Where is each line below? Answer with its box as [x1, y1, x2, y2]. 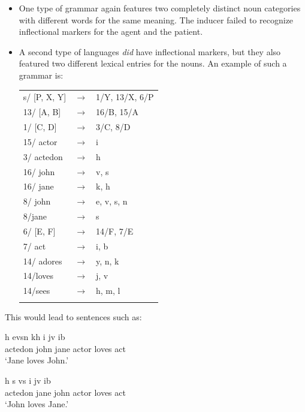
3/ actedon [23, 150, 63, 163]
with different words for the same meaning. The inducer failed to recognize [19, 13, 294, 26]
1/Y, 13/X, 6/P [95, 91, 154, 103]
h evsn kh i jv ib [5, 330, 65, 343]
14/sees [23, 284, 50, 297]
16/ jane [23, 180, 54, 193]
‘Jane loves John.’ [5, 354, 69, 366]
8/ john [23, 195, 51, 207]
